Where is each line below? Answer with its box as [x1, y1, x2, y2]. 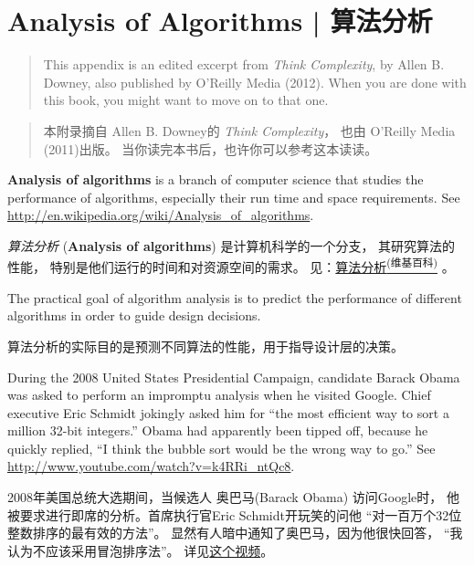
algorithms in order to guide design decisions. [7, 306, 261, 325]
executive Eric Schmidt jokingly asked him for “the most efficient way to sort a [7, 403, 449, 422]
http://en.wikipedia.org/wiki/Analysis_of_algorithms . [7, 205, 314, 225]
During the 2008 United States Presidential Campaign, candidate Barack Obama [7, 367, 460, 386]
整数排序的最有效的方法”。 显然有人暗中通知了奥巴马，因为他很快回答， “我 [7, 523, 463, 542]
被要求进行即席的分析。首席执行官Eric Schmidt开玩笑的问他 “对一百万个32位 [7, 505, 462, 524]
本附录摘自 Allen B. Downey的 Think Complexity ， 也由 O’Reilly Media [43, 121, 456, 140]
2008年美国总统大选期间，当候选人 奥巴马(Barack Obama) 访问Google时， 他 [7, 487, 459, 507]
